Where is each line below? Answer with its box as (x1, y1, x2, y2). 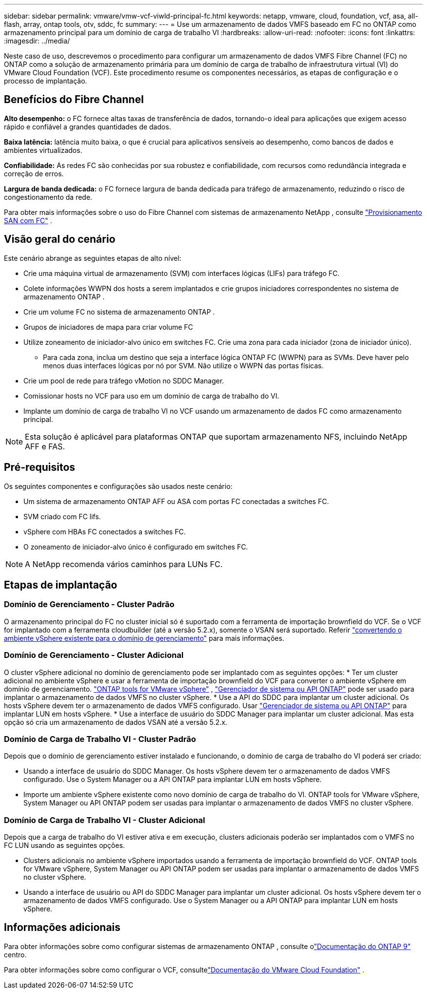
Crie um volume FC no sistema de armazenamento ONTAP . (23, 307, 215, 316)
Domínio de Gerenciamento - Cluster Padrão (4, 599, 175, 610)
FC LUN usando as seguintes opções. (4, 841, 125, 849)
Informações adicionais (4, 921, 121, 934)
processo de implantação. (4, 77, 87, 85)
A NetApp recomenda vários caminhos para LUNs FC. (25, 559, 223, 569)
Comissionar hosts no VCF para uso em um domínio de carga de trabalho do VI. (23, 391, 279, 400)
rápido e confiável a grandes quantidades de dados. (4, 122, 171, 131)
